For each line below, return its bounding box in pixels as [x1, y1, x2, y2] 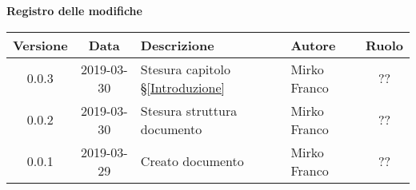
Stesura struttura [140, 101, 238, 120]
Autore [290, 35, 336, 54]
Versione [13, 35, 68, 54]
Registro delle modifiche [6, 2, 142, 18]
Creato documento [140, 152, 244, 171]
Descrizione [140, 35, 214, 54]
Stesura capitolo [140, 59, 230, 78]
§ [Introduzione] [140, 77, 225, 97]
